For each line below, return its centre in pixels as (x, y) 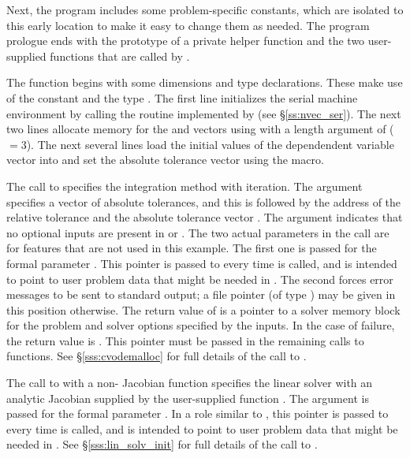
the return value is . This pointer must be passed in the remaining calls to (185, 340)
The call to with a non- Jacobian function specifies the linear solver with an (190, 383)
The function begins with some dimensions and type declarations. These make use (205, 82)
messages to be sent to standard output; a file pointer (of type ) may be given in (201, 294)
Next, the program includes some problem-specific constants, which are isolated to (205, 9)
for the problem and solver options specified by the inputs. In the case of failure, (201, 325)
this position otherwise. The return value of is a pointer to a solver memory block (203, 309)
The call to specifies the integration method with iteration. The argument (184, 186)
